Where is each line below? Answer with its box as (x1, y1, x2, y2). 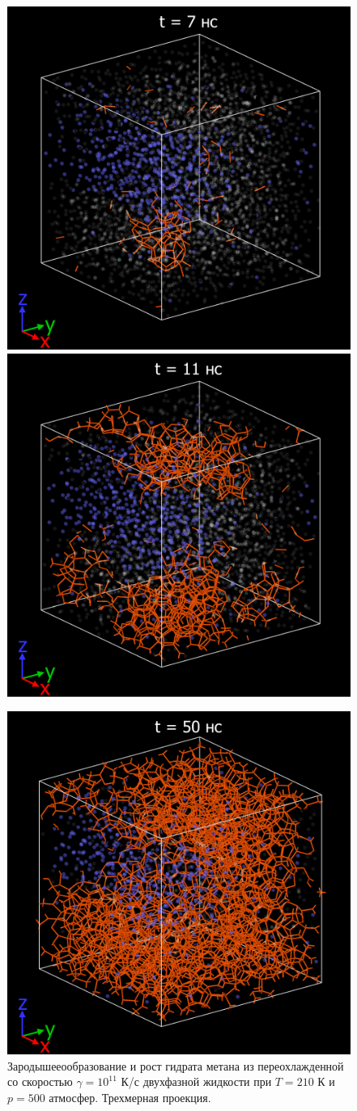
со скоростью (7, 1073, 73, 1090)
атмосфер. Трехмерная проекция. (49, 1088, 211, 1105)
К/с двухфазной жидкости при (121, 1073, 272, 1090)
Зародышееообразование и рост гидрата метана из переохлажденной (7, 1057, 344, 1074)
